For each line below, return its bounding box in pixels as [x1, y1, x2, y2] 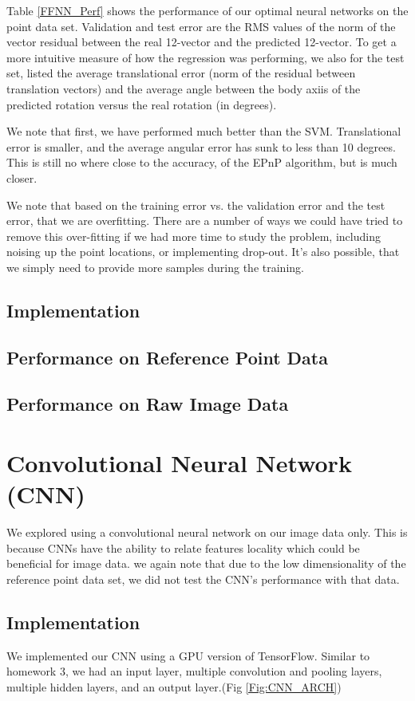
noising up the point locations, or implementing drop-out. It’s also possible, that [6, 243, 400, 260]
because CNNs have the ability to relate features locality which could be [6, 539, 360, 556]
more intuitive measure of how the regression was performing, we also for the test [6, 49, 405, 65]
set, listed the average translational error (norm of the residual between [6, 65, 356, 81]
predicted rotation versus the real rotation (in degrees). [6, 96, 277, 112]
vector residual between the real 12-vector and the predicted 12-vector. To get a [6, 33, 397, 50]
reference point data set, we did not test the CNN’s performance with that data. [6, 570, 400, 587]
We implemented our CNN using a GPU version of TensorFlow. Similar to [6, 647, 370, 664]
